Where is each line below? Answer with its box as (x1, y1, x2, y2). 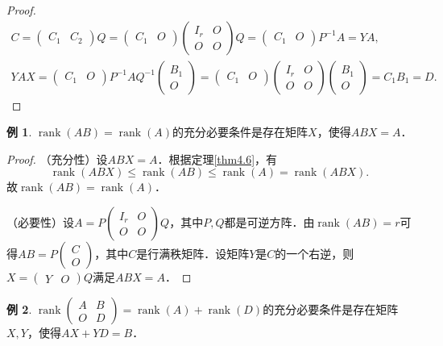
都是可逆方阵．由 (224, 214, 315, 231)
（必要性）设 (6, 214, 74, 231)
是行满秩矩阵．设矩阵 (136, 245, 250, 262)
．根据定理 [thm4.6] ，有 (157, 150, 278, 167)
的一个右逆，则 (275, 245, 354, 262)
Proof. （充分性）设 (6, 150, 108, 167)
